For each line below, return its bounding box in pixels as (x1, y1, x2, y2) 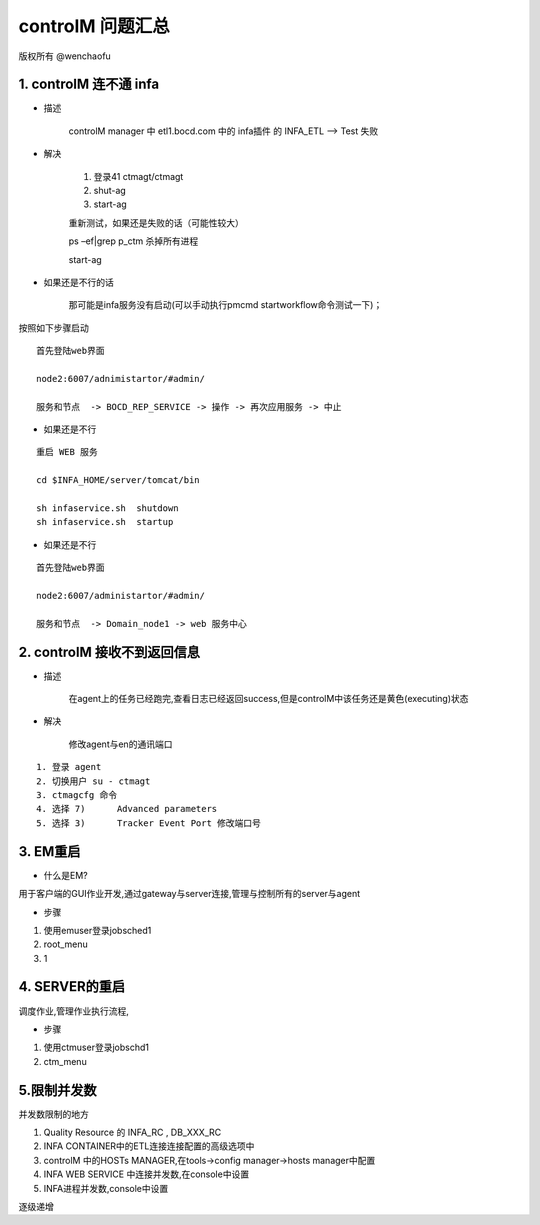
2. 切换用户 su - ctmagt (36, 775, 151, 787)
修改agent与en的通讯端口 (68, 738, 173, 750)
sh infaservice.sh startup (36, 516, 174, 528)
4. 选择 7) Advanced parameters (36, 803, 218, 815)
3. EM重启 (18, 843, 81, 860)
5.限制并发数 (18, 1081, 97, 1099)
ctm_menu (43, 1055, 87, 1067)
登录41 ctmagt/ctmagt (93, 170, 184, 182)
